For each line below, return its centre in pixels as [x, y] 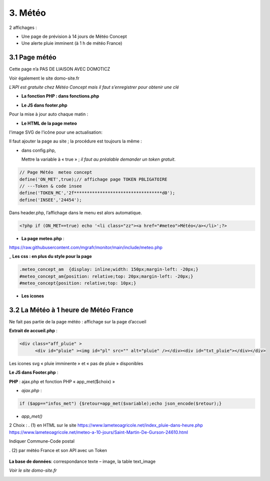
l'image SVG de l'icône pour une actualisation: [56, 132]
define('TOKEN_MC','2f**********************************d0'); [97, 193]
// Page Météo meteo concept [56, 172]
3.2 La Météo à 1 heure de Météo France [71, 310]
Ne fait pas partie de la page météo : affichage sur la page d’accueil [78, 322]
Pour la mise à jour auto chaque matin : [49, 114]
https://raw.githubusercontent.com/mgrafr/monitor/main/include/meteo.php [86, 248]
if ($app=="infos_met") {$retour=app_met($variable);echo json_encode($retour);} [121, 403]
